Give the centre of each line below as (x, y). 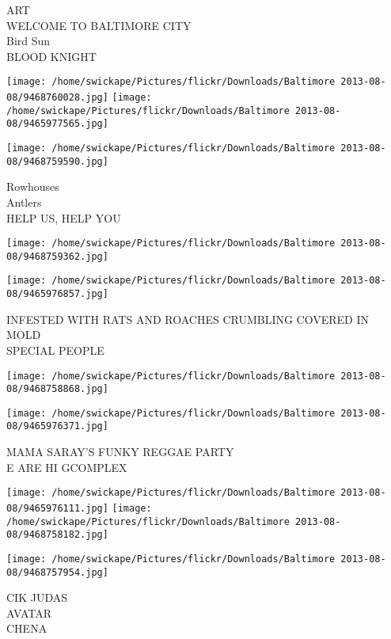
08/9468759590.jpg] (57, 161)
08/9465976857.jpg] (57, 294)
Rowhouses (33, 186)
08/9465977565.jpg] (57, 124)
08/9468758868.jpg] (57, 389)
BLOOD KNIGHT (51, 56)
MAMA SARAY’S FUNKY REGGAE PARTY (120, 452)
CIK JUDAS (37, 597)
